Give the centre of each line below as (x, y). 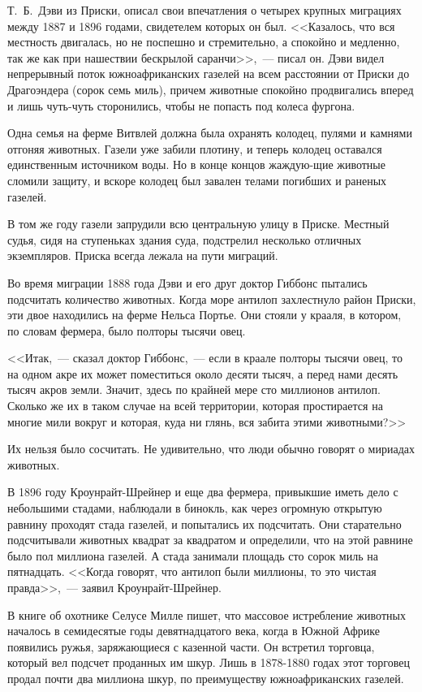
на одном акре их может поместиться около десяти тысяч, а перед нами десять (203, 373)
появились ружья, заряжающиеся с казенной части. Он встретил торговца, (191, 646)
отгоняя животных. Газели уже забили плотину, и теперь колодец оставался (195, 148)
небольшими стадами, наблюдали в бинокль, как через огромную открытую (195, 508)
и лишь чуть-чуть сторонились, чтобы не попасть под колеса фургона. (181, 105)
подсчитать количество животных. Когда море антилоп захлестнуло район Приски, (212, 298)
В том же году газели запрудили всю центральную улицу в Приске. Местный (198, 224)
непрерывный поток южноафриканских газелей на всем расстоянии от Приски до (209, 74)
